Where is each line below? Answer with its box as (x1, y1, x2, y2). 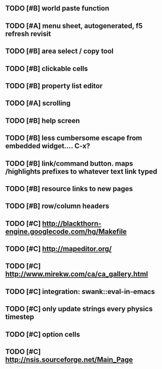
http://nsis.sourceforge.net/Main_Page (5, 355, 133, 364)
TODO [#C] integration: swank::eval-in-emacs (5, 287, 155, 296)
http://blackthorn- (42, 219, 102, 228)
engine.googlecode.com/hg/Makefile (5, 227, 127, 236)
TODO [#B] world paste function (5, 4, 110, 13)
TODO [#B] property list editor (5, 81, 103, 90)
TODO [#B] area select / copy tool (5, 47, 114, 56)
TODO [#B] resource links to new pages (5, 184, 133, 193)
